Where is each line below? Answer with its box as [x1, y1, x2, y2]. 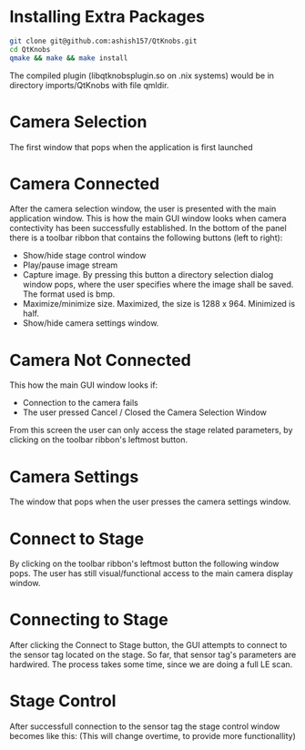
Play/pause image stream [22, 259, 118, 270]
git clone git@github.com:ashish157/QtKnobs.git [9, 36, 198, 46]
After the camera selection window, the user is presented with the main [9, 203, 277, 215]
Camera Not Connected [9, 350, 191, 370]
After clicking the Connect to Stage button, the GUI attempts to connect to [9, 640, 288, 651]
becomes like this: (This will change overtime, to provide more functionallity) [9, 731, 296, 742]
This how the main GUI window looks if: [9, 380, 158, 390]
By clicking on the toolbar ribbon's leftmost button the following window [9, 558, 280, 570]
